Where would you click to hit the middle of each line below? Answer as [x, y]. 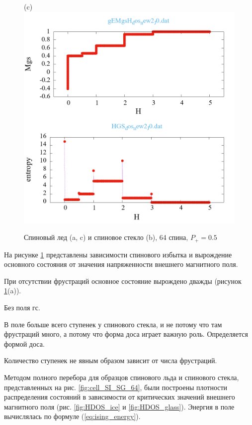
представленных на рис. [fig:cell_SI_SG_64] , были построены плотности [116, 387]
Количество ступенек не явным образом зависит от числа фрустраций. [111, 360]
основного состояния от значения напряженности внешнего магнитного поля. [121, 264]
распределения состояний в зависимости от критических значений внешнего [120, 397]
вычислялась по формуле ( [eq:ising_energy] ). [72, 416]
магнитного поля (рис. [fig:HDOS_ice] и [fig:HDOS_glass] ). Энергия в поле [119, 406]
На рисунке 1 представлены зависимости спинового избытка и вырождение [118, 254]
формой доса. [24, 343]
